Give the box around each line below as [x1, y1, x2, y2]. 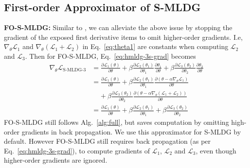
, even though [196, 145, 236, 155]
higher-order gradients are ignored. [4, 155, 107, 165]
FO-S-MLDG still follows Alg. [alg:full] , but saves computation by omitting [4, 117, 229, 127]
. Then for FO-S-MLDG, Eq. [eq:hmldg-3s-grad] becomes [25, 50, 196, 61]
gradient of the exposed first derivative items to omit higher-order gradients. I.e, [4, 32, 243, 42]
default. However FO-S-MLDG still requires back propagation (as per [4, 136, 211, 146]
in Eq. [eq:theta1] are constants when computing [82, 41, 229, 51]
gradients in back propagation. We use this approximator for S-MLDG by [21, 126, 241, 136]
